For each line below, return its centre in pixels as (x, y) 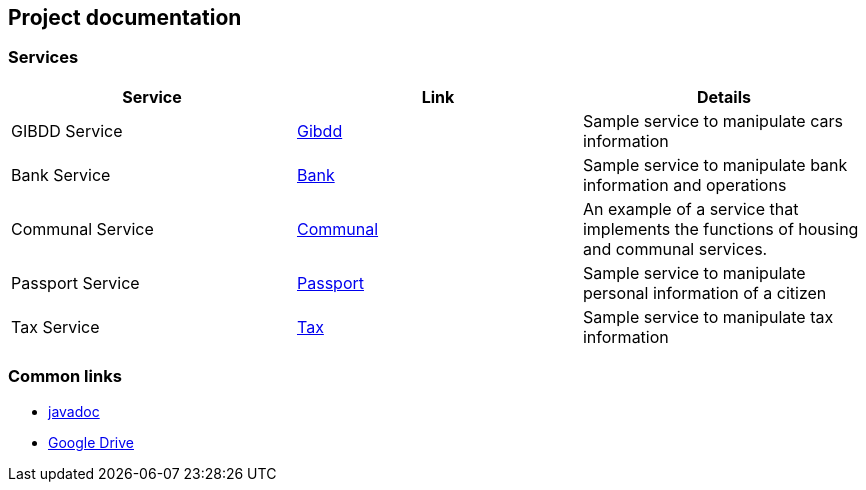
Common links (65, 376)
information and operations (684, 184)
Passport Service (75, 282)
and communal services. (675, 248)
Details (724, 96)
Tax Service (55, 326)
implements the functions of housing (720, 228)
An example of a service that (690, 208)
